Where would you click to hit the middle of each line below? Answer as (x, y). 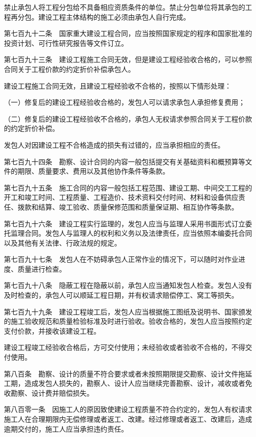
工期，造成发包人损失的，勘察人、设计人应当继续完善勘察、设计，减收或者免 (128, 383)
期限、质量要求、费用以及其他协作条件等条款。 (93, 171)
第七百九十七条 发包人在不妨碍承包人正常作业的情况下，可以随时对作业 (121, 259)
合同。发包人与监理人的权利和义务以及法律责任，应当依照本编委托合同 (138, 233)
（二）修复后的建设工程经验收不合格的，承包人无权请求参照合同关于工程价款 (128, 118)
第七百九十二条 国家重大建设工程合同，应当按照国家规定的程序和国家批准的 (128, 33)
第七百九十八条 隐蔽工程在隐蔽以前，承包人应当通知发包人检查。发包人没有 (128, 285)
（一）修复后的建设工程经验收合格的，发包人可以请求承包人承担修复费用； (125, 102)
